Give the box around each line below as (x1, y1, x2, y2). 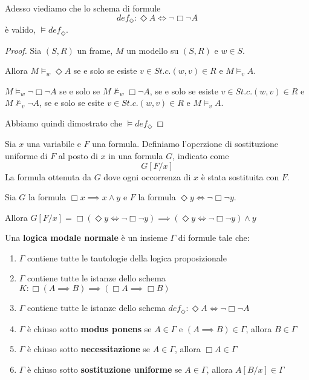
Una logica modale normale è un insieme (5, 231, 168, 244)
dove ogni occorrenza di (103, 170, 191, 183)
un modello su (126, 44, 179, 56)
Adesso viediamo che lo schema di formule (5, 2, 161, 14)
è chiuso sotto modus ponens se (27, 322, 152, 335)
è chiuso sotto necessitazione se (27, 342, 151, 355)
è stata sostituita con (201, 170, 279, 183)
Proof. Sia (5, 44, 42, 56)
